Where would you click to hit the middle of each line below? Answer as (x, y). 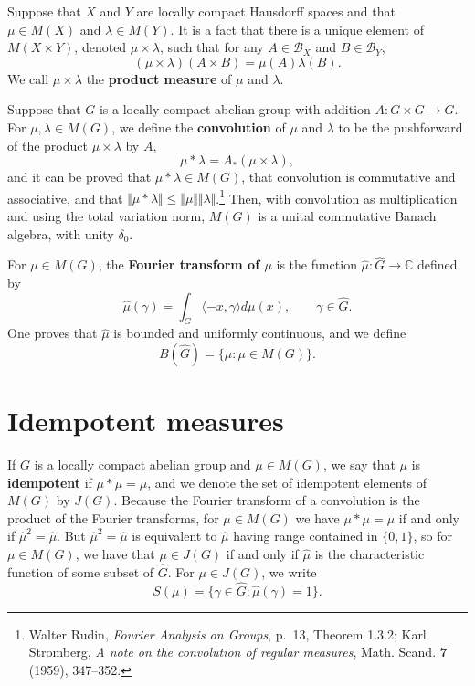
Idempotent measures (146, 421)
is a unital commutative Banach (347, 216)
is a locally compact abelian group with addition (235, 109)
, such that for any (212, 47)
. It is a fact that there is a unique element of (297, 29)
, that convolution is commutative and (348, 177)
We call (28, 78)
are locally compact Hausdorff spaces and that (266, 11)
